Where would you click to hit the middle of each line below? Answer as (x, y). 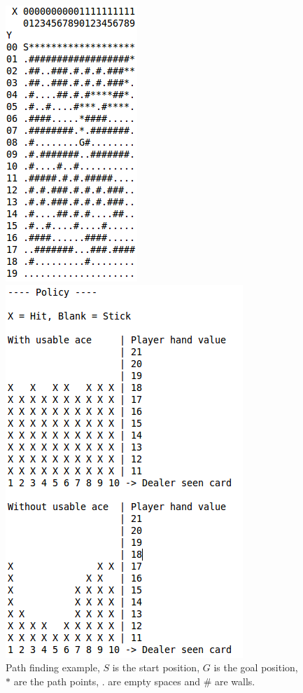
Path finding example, (53, 667)
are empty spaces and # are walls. (182, 681)
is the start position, (156, 667)
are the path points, (56, 681)
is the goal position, (256, 667)
